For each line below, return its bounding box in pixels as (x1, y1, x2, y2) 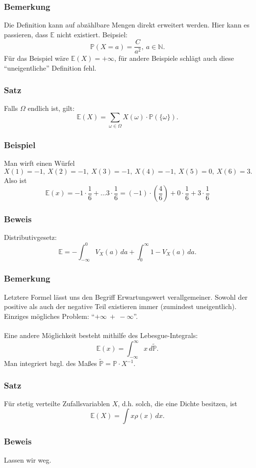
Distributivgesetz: (4, 232, 57, 242)
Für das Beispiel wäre (4, 53, 69, 63)
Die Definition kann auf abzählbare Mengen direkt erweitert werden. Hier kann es (4, 20, 250, 30)
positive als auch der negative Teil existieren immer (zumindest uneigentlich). (4, 301, 237, 312)
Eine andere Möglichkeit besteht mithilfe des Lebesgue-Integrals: (4, 330, 198, 340)
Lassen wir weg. (4, 454, 51, 465)
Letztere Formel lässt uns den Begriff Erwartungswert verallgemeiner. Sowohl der (4, 291, 248, 302)
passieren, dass (4, 29, 48, 39)
